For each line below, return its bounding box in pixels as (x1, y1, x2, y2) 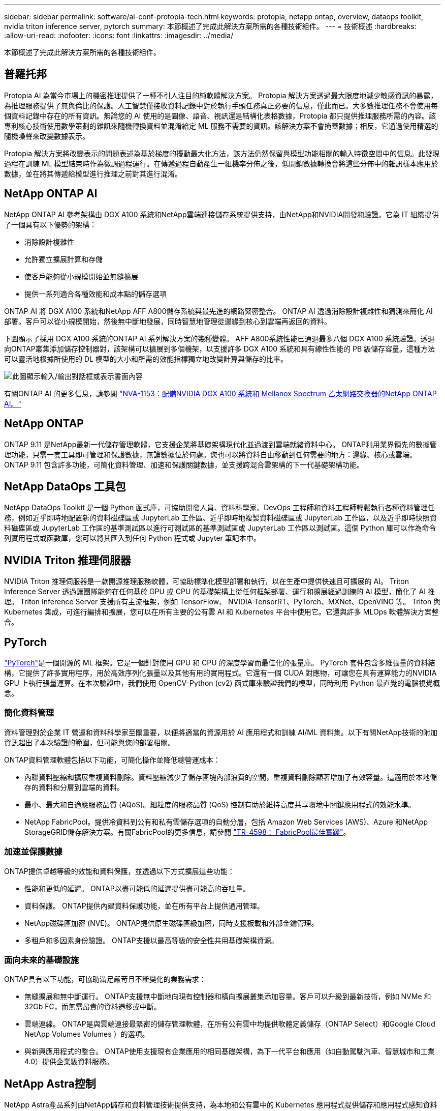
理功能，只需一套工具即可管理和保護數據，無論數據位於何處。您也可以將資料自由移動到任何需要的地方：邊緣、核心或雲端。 (4, 450, 417, 459)
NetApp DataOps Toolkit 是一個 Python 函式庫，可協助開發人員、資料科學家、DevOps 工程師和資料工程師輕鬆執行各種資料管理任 (4, 503, 435, 512)
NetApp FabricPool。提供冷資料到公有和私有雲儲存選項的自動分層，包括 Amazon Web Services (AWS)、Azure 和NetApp (24, 817, 428, 826)
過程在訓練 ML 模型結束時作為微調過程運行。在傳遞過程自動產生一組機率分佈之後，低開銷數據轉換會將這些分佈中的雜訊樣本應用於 (4, 159, 438, 168)
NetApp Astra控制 (4, 1077, 96, 1090)
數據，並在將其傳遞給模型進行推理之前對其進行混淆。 (4, 169, 182, 178)
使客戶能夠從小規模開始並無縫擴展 (24, 272, 138, 281)
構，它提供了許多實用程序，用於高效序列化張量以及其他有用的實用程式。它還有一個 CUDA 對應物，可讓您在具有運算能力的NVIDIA (4, 668, 437, 678)
